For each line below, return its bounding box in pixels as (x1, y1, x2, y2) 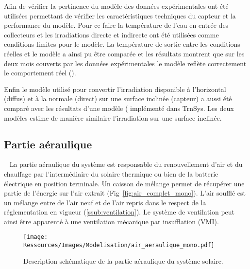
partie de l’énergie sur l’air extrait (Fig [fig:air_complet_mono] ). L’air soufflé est (4, 188, 246, 198)
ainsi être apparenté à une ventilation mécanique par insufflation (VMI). (4, 216, 219, 226)
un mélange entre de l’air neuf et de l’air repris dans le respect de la (4, 197, 206, 207)
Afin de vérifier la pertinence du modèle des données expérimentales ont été (4, 1, 229, 11)
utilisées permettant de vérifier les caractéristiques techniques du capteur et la (4, 10, 236, 20)
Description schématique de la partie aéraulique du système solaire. (23, 255, 223, 266)
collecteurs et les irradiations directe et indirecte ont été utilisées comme (4, 29, 219, 39)
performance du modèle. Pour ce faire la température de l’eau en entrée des (4, 20, 229, 30)
